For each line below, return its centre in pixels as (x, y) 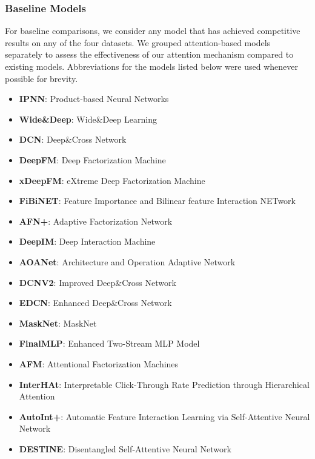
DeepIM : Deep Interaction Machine (87, 241)
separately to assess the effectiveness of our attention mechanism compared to (149, 54)
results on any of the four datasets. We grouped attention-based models (138, 42)
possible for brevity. (41, 78)
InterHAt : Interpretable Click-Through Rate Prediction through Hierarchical (164, 384)
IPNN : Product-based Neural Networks (94, 99)
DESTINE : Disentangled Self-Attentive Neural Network (125, 448)
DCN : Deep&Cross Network (73, 139)
